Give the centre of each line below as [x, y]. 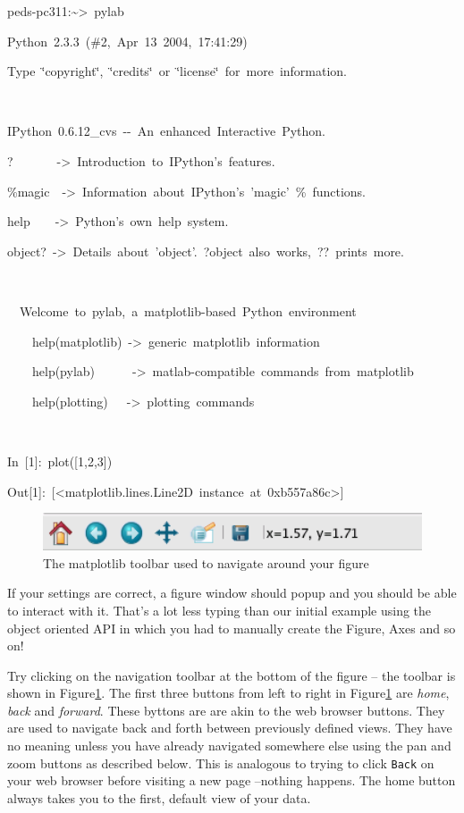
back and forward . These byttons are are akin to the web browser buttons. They [226, 710]
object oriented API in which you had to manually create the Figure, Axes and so [232, 628]
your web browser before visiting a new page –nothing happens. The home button [232, 780]
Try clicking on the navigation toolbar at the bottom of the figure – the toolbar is [232, 675]
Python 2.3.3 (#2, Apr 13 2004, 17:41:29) [127, 41]
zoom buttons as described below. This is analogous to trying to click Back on [221, 763]
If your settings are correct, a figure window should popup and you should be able [232, 593]
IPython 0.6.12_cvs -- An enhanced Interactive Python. [166, 131]
